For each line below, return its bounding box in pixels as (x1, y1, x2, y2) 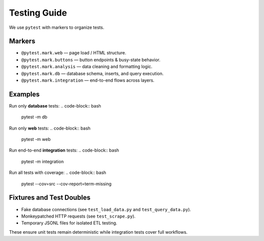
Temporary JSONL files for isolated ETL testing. (21, 220, 117, 226)
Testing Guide (9, 7, 67, 18)
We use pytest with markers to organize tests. (9, 24, 105, 30)
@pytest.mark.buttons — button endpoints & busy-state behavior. (21, 57, 161, 63)
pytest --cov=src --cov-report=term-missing (21, 181, 112, 187)
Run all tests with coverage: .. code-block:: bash (9, 170, 107, 175)
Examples (9, 90, 40, 98)
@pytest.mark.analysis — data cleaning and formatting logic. (21, 64, 153, 69)
